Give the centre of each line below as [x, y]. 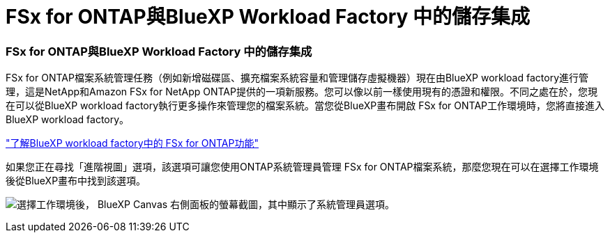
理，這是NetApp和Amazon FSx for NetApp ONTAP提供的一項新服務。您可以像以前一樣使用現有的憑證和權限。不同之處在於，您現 [302, 92]
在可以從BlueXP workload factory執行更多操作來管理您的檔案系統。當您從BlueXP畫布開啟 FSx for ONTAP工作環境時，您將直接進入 [305, 106]
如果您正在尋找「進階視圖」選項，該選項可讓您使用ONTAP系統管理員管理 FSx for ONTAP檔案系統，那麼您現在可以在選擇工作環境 [302, 167]
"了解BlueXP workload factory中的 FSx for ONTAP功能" [132, 143]
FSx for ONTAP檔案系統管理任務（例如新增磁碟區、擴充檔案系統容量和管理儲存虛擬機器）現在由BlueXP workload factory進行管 [297, 78]
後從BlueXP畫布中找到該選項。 [76, 181]
